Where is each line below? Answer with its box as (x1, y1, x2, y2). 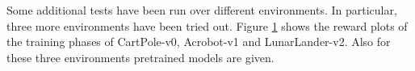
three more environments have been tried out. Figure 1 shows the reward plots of (6, 17, 408, 34)
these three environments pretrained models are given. (6, 48, 275, 65)
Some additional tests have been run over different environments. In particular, (6, 2, 397, 18)
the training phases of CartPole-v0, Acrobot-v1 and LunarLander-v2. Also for (6, 33, 391, 50)
